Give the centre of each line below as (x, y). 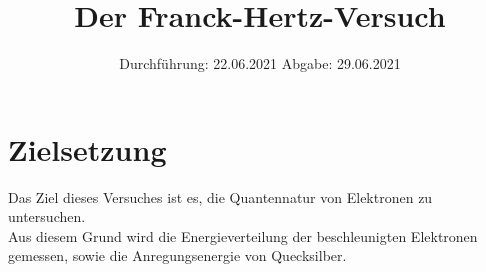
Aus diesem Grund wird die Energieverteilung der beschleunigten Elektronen (243, 235)
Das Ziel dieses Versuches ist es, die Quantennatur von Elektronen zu (220, 196)
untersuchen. (47, 216)
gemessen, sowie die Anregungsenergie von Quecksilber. (177, 255)
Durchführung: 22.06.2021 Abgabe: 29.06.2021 (260, 63)
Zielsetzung (87, 148)
